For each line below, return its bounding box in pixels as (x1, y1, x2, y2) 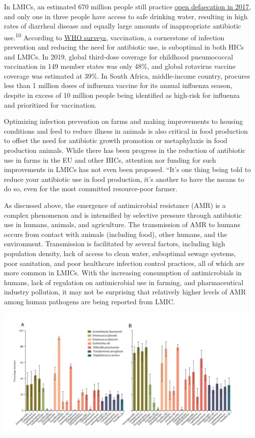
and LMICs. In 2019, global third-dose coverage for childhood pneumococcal (4, 51, 233, 61)
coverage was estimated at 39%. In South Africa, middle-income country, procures (4, 70, 250, 81)
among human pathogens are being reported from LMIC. (4, 296, 175, 306)
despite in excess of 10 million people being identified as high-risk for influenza (4, 90, 240, 100)
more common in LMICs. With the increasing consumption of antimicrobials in (4, 267, 242, 278)
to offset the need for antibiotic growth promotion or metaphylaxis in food (4, 135, 228, 146)
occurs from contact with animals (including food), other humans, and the (4, 229, 227, 239)
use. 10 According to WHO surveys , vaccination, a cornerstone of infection (4, 30, 225, 42)
